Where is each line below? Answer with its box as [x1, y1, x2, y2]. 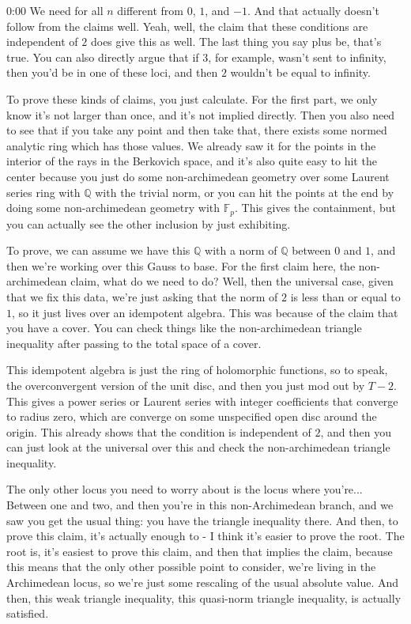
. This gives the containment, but [234, 199, 396, 216]
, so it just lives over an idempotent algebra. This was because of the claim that [12, 304, 398, 320]
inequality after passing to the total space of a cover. [6, 335, 262, 351]
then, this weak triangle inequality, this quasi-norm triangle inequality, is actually [6, 589, 402, 606]
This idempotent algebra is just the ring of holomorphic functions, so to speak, [6, 361, 388, 378]
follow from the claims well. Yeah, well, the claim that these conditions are [6, 17, 368, 34]
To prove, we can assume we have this [6, 242, 190, 259]
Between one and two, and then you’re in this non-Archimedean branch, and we [6, 497, 394, 513]
